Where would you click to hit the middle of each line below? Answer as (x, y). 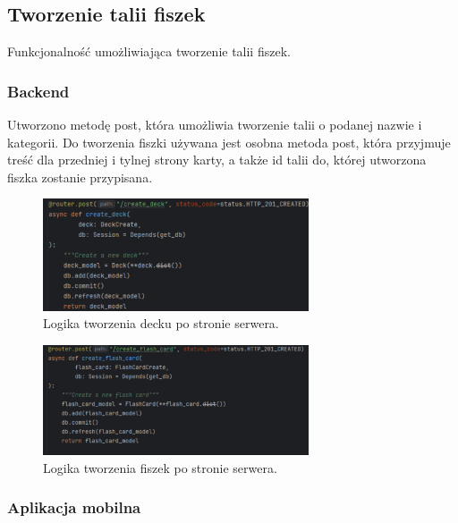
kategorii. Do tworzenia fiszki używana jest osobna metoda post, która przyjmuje (229, 142)
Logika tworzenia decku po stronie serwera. (161, 323)
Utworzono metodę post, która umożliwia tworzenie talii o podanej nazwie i (215, 125)
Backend (38, 91)
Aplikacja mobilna (74, 507)
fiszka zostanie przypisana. (80, 177)
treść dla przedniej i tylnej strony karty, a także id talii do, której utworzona (217, 160)
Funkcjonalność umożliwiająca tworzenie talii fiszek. (149, 51)
